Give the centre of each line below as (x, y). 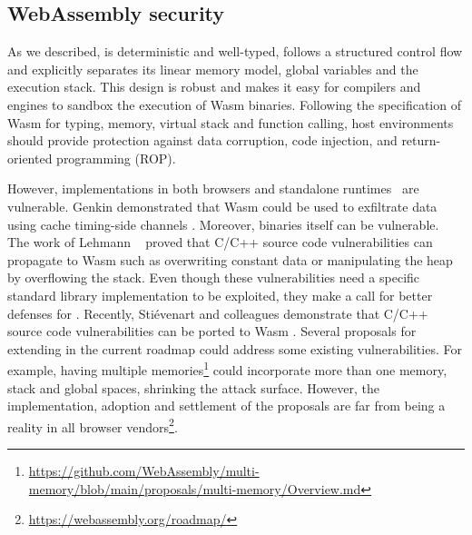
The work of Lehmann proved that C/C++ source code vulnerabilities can (220, 242)
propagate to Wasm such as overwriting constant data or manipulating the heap (230, 259)
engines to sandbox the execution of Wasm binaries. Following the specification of (234, 104)
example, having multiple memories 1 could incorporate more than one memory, (227, 368)
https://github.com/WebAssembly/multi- (144, 470)
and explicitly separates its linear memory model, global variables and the (213, 69)
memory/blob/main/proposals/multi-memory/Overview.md (195, 488)
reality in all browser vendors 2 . (93, 425)
